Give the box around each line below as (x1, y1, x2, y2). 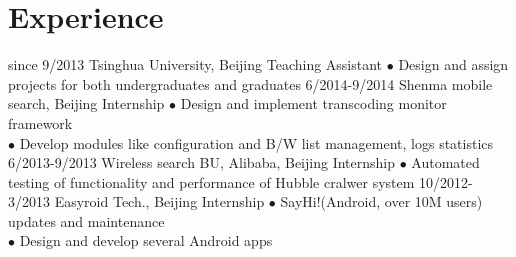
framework (8, 112, 73, 133)
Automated (411, 152, 480, 173)
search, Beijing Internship (8, 93, 165, 114)
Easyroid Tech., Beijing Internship (54, 191, 265, 212)
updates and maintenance (8, 210, 165, 231)
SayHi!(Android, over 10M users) (280, 191, 483, 212)
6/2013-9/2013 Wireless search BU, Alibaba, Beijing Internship (8, 152, 396, 173)
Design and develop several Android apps (19, 230, 273, 251)
